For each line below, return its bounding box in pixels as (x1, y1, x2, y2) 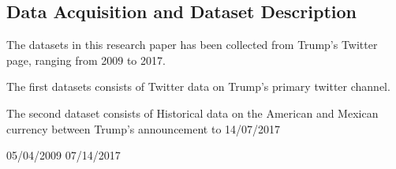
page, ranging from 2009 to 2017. (6, 51, 166, 68)
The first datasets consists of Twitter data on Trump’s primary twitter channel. (6, 78, 390, 95)
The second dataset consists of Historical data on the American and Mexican (6, 104, 379, 121)
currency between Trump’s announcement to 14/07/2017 (6, 120, 281, 137)
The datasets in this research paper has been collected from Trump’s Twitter (6, 36, 378, 53)
